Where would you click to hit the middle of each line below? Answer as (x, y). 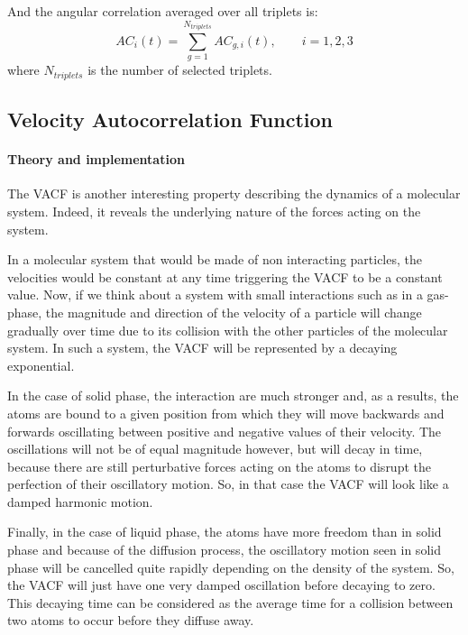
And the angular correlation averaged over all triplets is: (163, 11)
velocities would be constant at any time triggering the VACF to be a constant (225, 276)
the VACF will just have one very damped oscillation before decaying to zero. (221, 585)
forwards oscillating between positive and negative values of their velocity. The (225, 431)
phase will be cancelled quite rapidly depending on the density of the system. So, (231, 567)
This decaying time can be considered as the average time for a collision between (230, 602)
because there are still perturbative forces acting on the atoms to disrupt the (219, 466)
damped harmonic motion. (80, 501)
